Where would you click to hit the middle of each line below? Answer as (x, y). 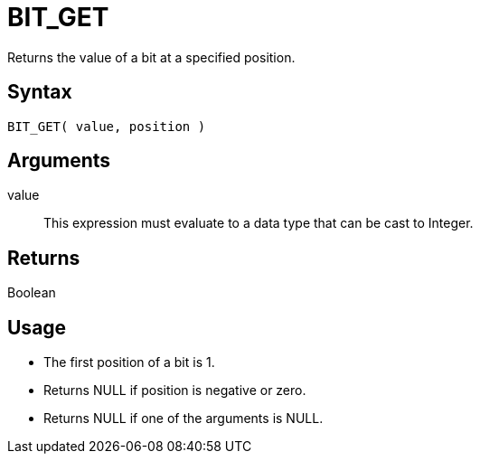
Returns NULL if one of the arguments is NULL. (184, 419)
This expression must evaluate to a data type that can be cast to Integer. (259, 223)
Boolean (32, 293)
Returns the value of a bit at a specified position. (151, 57)
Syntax (40, 92)
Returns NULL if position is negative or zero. (175, 390)
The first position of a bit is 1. (129, 362)
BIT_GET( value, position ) (107, 126)
